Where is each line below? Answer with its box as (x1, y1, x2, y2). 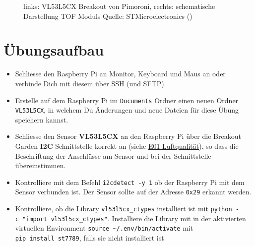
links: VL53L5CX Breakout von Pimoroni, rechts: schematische (23, 1, 215, 11)
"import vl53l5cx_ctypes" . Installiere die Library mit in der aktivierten (22, 213, 246, 223)
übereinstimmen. (15, 160, 66, 171)
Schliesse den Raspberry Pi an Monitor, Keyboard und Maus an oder (15, 68, 226, 79)
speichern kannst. (15, 114, 68, 124)
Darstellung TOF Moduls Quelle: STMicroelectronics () (23, 10, 192, 21)
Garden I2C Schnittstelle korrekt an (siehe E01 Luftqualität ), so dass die (15, 141, 239, 151)
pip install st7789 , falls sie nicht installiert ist (15, 233, 164, 243)
